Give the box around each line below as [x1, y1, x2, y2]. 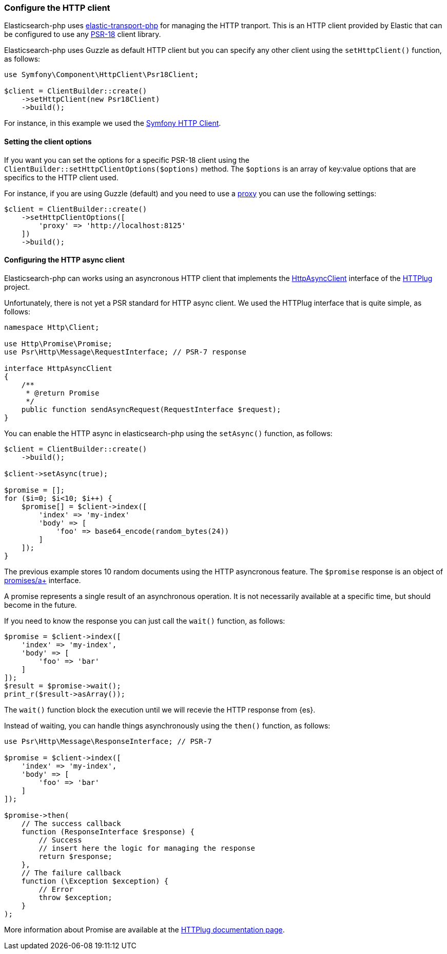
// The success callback [21, 819, 121, 828]
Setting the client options [4, 137, 92, 146]
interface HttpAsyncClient [4, 364, 112, 372]
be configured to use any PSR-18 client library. [4, 30, 161, 39]
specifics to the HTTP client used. [4, 173, 119, 182]
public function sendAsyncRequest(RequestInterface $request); [21, 405, 281, 414]
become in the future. [4, 600, 77, 609]
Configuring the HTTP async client [4, 255, 125, 265]
